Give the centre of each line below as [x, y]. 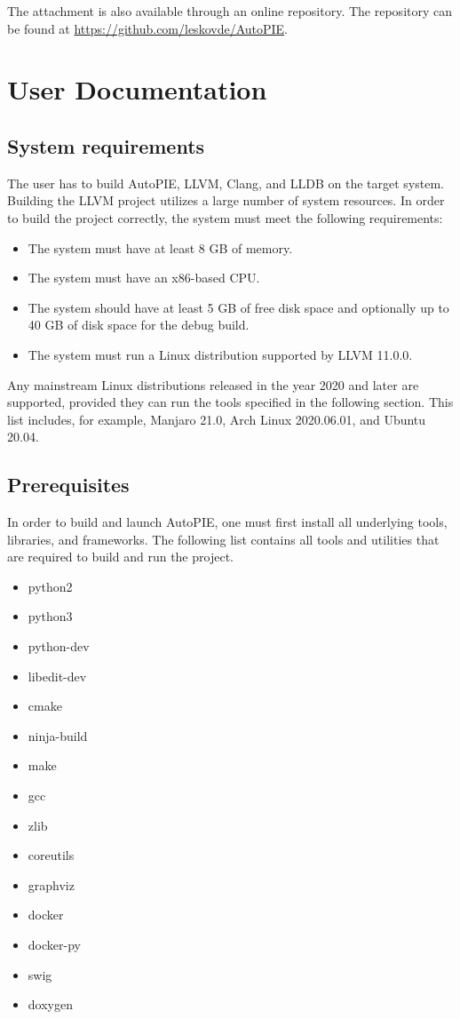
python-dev [59, 646]
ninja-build [58, 735]
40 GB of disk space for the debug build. [139, 325]
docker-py [54, 944]
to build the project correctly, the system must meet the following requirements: [225, 217]
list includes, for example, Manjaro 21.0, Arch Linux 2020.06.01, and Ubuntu [217, 419]
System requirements [106, 145]
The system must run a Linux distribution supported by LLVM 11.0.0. [220, 354]
